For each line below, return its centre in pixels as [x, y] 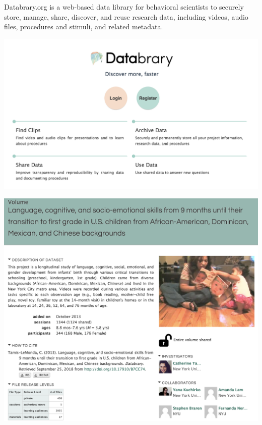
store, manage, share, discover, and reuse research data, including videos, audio [126, 16]
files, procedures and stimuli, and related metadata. [84, 26]
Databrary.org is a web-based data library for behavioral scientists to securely [124, 7]
